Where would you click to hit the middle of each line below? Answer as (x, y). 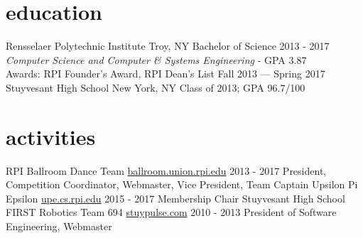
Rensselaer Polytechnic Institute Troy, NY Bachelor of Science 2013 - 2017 (168, 46)
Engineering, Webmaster (59, 226)
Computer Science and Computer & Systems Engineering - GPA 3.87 (156, 59)
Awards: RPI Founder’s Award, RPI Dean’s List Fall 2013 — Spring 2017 (166, 74)
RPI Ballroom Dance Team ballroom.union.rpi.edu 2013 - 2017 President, (166, 170)
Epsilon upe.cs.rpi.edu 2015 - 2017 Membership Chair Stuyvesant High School (175, 198)
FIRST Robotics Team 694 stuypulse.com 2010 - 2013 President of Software (171, 212)
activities (51, 136)
